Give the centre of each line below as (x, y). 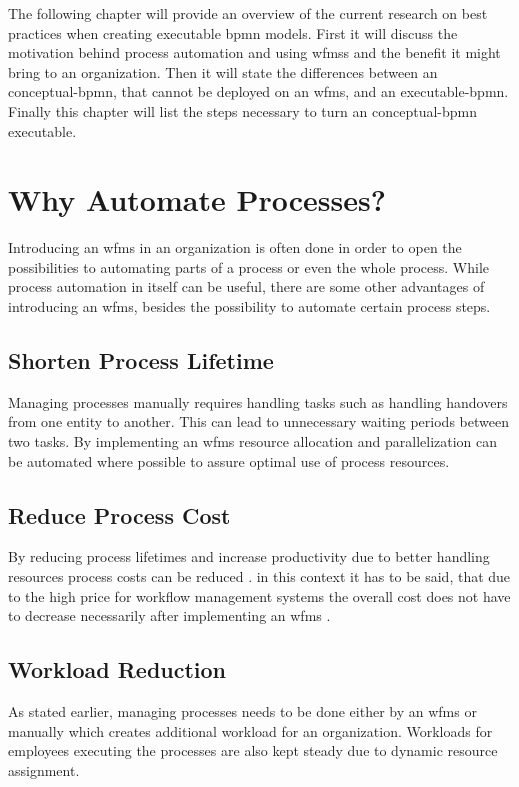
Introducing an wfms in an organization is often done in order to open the (235, 247)
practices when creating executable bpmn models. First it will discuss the (233, 32)
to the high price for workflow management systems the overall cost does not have (259, 595)
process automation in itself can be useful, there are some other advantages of (246, 286)
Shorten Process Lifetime (141, 360)
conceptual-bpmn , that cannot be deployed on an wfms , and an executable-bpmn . (258, 91)
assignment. (44, 769)
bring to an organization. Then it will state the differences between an (223, 71)
